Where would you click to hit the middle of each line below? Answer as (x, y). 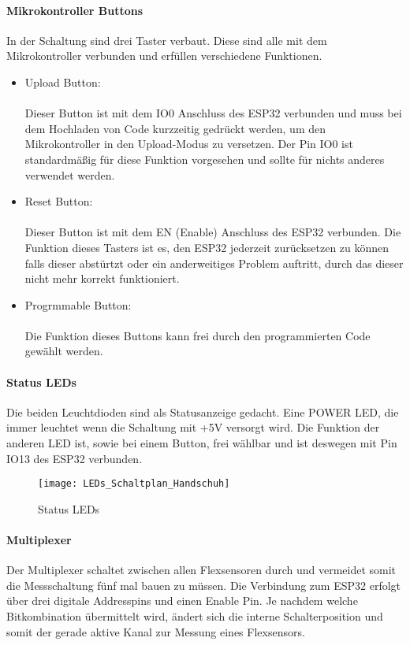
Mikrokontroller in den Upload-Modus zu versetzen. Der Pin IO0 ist (189, 144)
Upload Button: (63, 82)
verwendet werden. (70, 174)
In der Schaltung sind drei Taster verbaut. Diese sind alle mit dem (167, 40)
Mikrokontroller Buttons (75, 10)
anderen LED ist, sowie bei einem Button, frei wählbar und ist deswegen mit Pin (202, 443)
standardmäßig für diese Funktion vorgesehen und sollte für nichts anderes (205, 159)
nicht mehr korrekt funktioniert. (102, 278)
